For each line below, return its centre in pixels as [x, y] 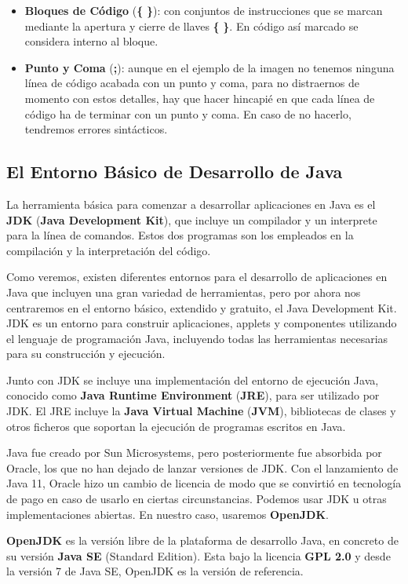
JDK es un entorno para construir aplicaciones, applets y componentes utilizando [202, 323]
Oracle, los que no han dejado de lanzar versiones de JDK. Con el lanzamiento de [202, 467]
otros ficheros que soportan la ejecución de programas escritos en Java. [176, 426]
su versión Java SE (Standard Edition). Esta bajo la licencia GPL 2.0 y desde [199, 555]
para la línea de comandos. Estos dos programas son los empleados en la [180, 235]
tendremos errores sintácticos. [96, 129]
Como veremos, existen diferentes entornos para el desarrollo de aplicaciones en [197, 277]
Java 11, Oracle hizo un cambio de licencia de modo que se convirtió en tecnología [204, 483]
